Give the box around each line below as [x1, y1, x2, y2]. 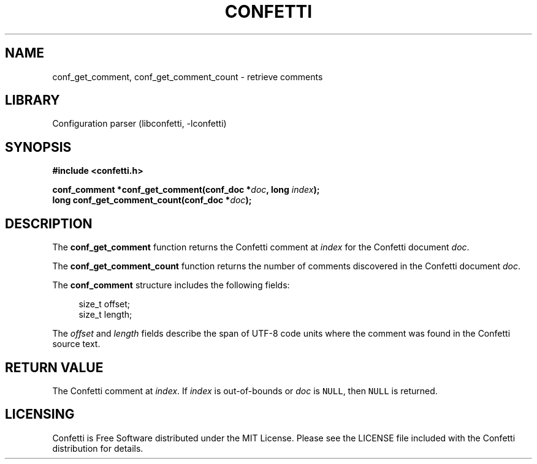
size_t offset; [78, 299, 131, 310]
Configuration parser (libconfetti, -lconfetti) [52, 118, 227, 129]
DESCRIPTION [5, 215, 93, 231]
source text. [52, 339, 101, 350]
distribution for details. [52, 443, 143, 454]
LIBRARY [5, 92, 60, 108]
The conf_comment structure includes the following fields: [52, 280, 290, 291]
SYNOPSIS [5, 139, 72, 155]
